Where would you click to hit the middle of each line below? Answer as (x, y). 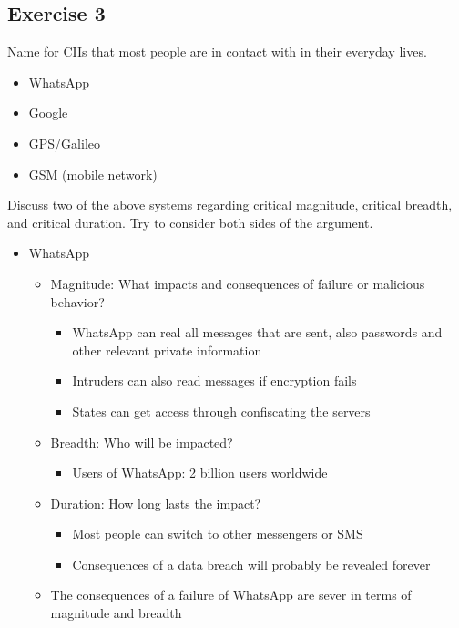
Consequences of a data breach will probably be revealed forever (251, 564)
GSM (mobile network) (93, 174)
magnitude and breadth (116, 613)
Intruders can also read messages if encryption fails (214, 381)
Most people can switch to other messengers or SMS (218, 534)
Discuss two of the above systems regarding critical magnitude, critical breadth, (230, 205)
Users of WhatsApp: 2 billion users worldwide (200, 473)
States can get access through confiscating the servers (221, 411)
